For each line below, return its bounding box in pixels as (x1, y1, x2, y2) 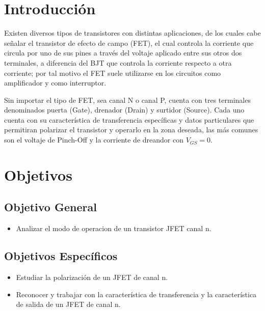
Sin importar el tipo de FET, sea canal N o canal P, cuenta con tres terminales (4, 94, 251, 105)
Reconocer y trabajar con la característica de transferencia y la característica (16, 289, 257, 299)
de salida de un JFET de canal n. (16, 299, 121, 309)
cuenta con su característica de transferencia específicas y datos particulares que (4, 114, 254, 125)
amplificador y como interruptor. (4, 77, 107, 88)
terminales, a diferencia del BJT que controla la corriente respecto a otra (4, 57, 232, 68)
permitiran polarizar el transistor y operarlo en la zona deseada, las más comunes (4, 124, 258, 135)
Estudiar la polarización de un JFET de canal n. (16, 272, 168, 282)
